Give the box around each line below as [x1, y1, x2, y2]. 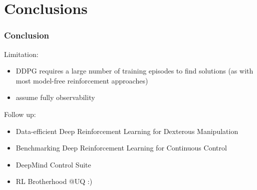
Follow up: [4, 108, 36, 119]
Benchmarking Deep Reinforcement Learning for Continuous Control [16, 142, 227, 153]
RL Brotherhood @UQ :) [16, 176, 93, 186]
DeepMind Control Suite [16, 159, 91, 169]
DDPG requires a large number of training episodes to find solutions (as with [16, 65, 253, 76]
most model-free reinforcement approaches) [16, 75, 148, 85]
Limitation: [4, 48, 39, 59]
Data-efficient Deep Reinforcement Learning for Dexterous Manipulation [16, 125, 238, 136]
